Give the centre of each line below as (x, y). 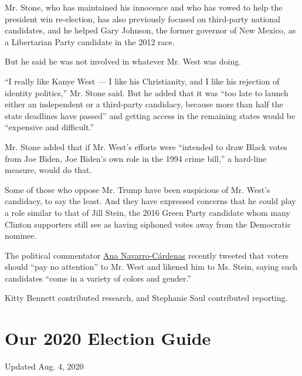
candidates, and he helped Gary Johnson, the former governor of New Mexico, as (150, 30)
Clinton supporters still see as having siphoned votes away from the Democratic (148, 224)
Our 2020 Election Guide (108, 338)
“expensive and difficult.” (50, 127)
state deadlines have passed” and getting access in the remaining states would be (150, 115)
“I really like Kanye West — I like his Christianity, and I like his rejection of (142, 81)
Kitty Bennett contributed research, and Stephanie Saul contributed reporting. (146, 298)
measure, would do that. (48, 170)
